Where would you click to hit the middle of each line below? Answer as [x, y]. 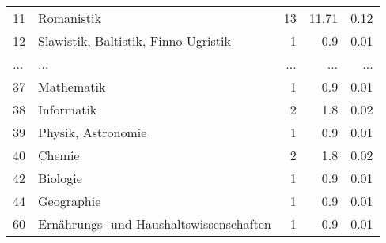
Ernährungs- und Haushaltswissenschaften [155, 224]
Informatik [68, 109]
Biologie [60, 178]
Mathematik [72, 86]
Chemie [59, 155]
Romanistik [70, 18]
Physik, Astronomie [93, 132]
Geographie [70, 201]
